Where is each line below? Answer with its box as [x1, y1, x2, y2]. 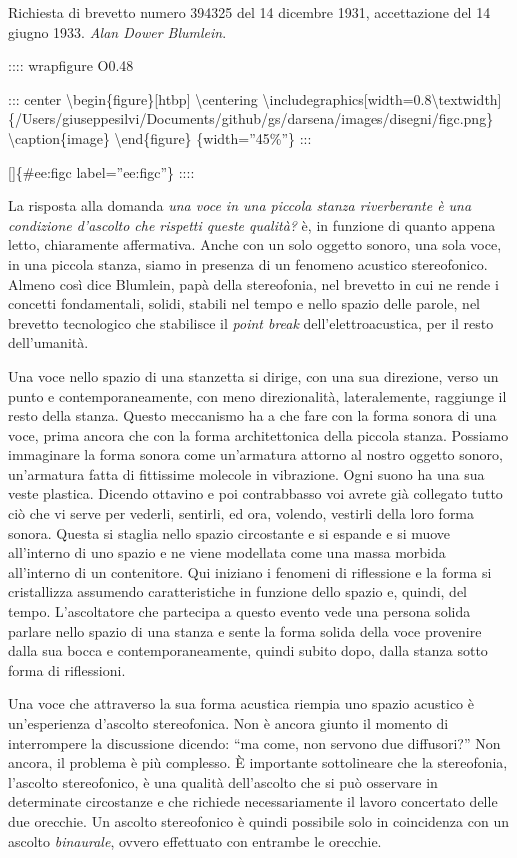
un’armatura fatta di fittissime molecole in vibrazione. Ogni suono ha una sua [8, 463, 485, 484]
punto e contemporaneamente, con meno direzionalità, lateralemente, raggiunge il [8, 385, 507, 406]
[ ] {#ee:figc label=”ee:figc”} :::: [8, 161, 195, 182]
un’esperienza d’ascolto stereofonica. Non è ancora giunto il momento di [8, 713, 449, 733]
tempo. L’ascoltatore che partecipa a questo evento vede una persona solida [8, 601, 471, 622]
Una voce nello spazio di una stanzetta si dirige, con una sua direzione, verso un [8, 365, 499, 386]
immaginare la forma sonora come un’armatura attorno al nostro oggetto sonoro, [8, 444, 503, 465]
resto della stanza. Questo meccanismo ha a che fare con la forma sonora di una [8, 405, 497, 426]
